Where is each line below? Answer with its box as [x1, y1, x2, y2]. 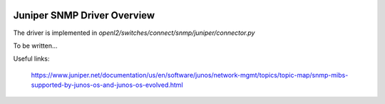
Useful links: [13, 54, 50, 63]
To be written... [13, 41, 58, 50]
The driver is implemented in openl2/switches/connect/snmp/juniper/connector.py [13, 28, 255, 37]
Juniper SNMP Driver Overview [13, 9, 155, 21]
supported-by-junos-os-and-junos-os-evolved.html [31, 80, 183, 89]
